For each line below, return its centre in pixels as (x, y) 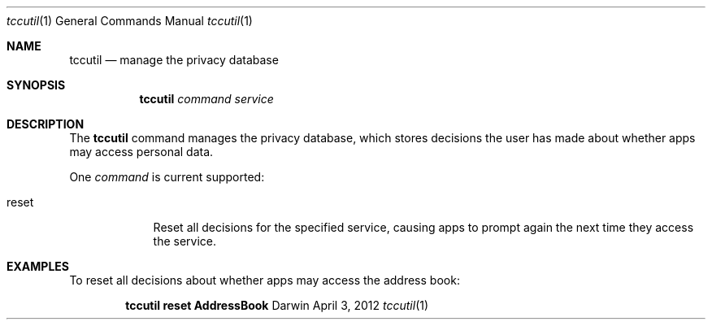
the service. (185, 241)
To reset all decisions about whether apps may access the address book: (265, 280)
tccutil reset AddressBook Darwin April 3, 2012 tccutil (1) (277, 305)
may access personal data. (141, 152)
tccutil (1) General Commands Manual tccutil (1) (130, 21)
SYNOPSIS (36, 85)
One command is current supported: (167, 177)
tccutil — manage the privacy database (174, 60)
